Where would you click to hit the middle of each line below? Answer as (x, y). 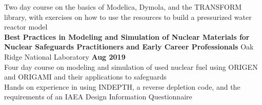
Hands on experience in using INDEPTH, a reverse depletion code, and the (122, 86)
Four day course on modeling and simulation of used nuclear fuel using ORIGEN (131, 67)
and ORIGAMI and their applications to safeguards (85, 77)
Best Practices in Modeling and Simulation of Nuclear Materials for (127, 36)
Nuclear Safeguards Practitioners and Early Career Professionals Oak (129, 47)
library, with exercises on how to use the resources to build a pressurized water (128, 17)
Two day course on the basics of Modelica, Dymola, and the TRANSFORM (123, 7)
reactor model (26, 27)
